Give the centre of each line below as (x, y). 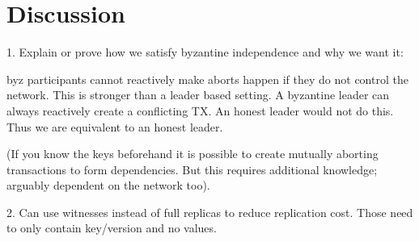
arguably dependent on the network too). (108, 185)
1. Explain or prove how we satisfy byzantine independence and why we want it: (205, 52)
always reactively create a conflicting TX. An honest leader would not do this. (200, 110)
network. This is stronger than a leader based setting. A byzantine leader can (198, 95)
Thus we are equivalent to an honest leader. (115, 126)
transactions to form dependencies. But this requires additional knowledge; (192, 169)
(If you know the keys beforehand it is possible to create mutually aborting (193, 154)
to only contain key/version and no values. (112, 228)
